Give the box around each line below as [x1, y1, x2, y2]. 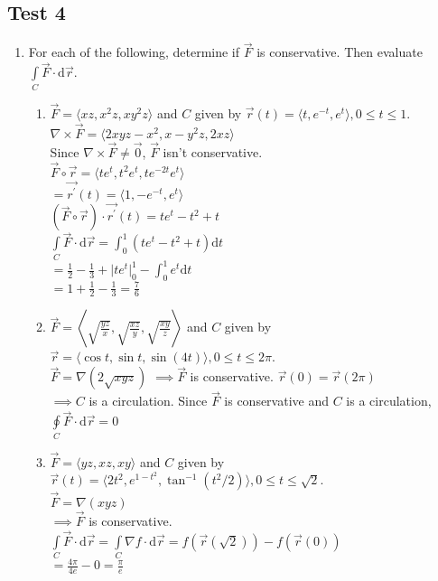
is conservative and [224, 391, 329, 410]
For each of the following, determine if [28, 42, 240, 61]
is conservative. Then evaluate [256, 42, 423, 61]
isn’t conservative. [163, 142, 263, 161]
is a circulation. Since [89, 391, 208, 410]
